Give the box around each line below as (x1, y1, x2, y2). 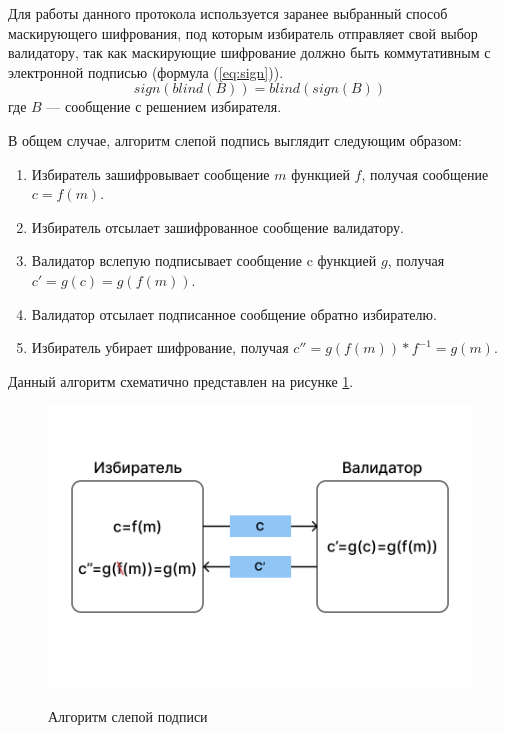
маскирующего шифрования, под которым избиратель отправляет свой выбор (8, 22, 478, 43)
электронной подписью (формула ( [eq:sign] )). (8, 61, 284, 82)
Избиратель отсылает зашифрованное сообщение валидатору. (31, 216, 404, 237)
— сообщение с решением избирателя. (46, 96, 282, 117)
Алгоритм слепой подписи (48, 705, 208, 726)
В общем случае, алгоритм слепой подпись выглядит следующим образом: (8, 129, 462, 150)
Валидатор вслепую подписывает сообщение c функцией (31, 250, 377, 271)
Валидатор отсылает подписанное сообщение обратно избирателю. (31, 303, 437, 324)
